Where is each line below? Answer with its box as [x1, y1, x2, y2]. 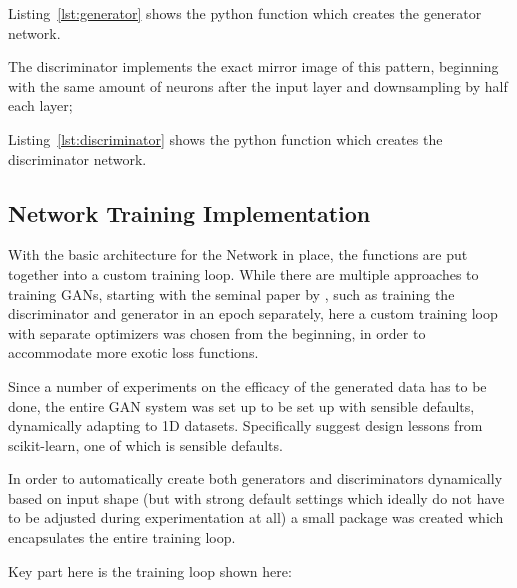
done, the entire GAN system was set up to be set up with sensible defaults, [8, 395, 475, 416]
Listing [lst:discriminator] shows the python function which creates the [8, 128, 443, 149]
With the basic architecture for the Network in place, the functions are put [8, 244, 468, 265]
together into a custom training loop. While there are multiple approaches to [8, 263, 479, 284]
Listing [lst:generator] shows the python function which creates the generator [8, 3, 482, 23]
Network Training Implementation [8, 197, 371, 228]
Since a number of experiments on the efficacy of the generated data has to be [8, 375, 487, 396]
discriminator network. [8, 148, 147, 169]
